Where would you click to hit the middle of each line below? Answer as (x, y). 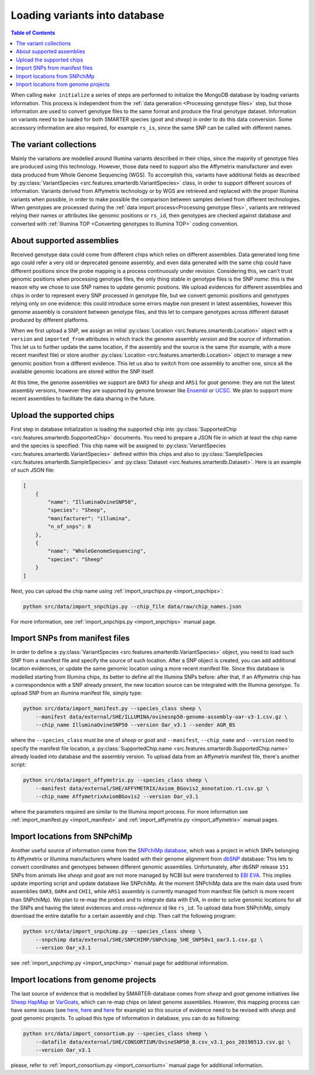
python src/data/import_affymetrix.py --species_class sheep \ (116, 780)
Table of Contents (33, 33)
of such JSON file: (33, 470)
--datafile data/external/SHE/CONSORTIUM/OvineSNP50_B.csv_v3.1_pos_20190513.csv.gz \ (163, 1042)
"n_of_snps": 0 (69, 527)
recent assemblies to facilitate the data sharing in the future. (83, 399)
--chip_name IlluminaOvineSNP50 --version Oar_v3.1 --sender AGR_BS (135, 725)
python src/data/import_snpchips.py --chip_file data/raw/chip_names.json (132, 606)
